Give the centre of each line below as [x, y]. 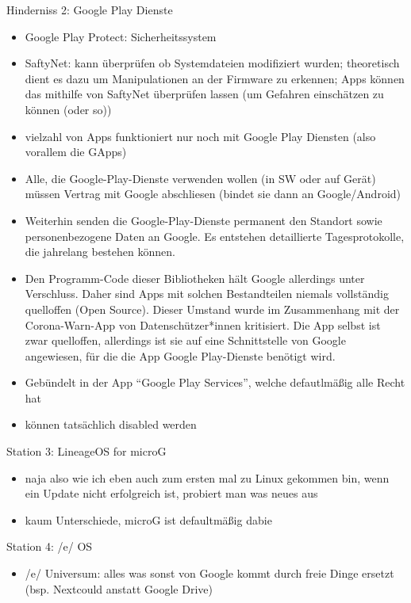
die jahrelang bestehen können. [100, 252]
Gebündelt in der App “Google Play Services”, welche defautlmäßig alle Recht [215, 382]
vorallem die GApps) [76, 152]
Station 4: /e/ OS [50, 546]
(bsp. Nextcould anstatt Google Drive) [119, 588]
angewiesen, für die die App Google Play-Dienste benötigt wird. [180, 355]
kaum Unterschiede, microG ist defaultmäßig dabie [148, 519]
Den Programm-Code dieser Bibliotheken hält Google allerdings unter [195, 278]
